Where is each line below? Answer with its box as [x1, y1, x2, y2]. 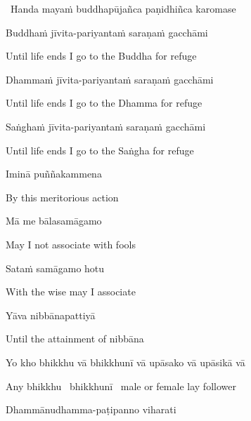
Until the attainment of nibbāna [6, 331, 144, 346]
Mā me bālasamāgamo [6, 213, 102, 228]
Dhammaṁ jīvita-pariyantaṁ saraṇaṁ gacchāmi [6, 72, 214, 86]
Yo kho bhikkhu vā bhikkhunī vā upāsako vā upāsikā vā [6, 354, 245, 369]
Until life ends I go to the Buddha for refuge [6, 48, 197, 63]
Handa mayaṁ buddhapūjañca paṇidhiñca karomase [10, 1, 236, 15]
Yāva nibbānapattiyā [6, 307, 96, 322]
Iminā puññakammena [6, 166, 102, 181]
